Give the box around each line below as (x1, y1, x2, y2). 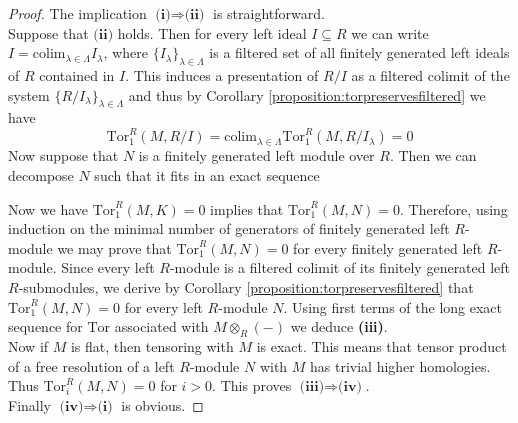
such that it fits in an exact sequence (94, 165, 320, 186)
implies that (210, 198, 284, 219)
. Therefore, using (399, 198, 508, 219)
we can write (351, 22, 429, 43)
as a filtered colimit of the (351, 64, 510, 85)
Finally (8, 394, 51, 415)
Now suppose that (8, 145, 119, 166)
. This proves (212, 375, 292, 396)
